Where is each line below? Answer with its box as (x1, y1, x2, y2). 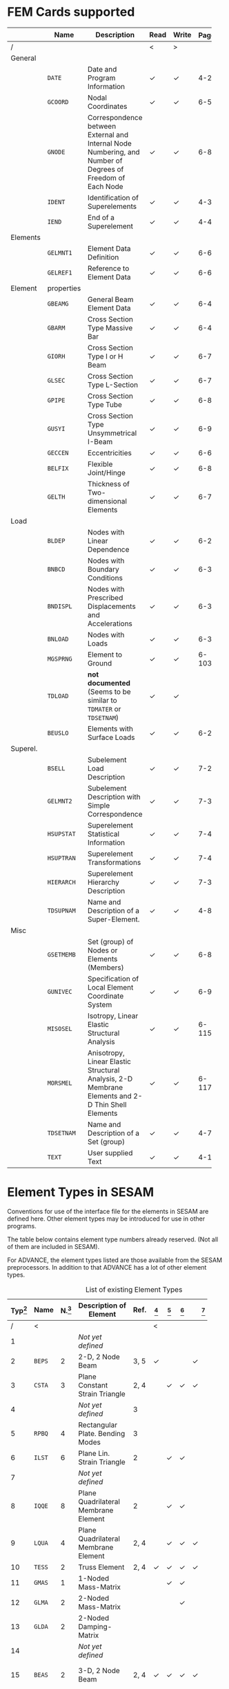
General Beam (87, 294, 134, 304)
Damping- (78, 1622, 112, 1632)
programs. (7, 1222, 37, 1230)
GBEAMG (47, 300, 69, 308)
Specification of (87, 974, 139, 983)
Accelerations (87, 619, 133, 628)
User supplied (87, 1148, 133, 1158)
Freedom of (87, 173, 126, 183)
